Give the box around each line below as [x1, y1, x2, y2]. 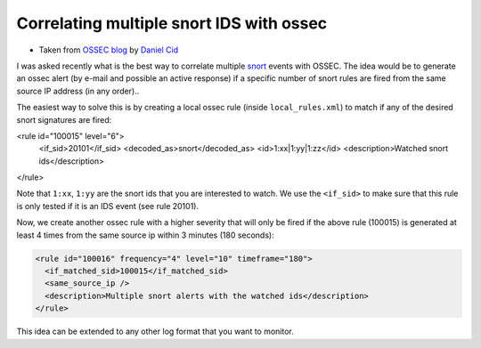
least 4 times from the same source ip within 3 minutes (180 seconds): [16, 230, 275, 240]
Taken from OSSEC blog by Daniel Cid [38, 45, 178, 55]
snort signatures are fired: [16, 114, 112, 125]
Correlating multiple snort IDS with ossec [16, 13, 328, 33]
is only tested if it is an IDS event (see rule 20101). [16, 200, 200, 211]
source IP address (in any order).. [16, 85, 140, 96]
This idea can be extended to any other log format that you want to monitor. [16, 326, 294, 337]
